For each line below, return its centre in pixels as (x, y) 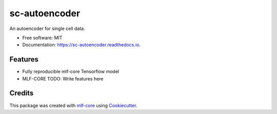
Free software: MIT (42, 38)
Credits (22, 93)
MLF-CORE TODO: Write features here (63, 78)
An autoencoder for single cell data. (47, 28)
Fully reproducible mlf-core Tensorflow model (71, 72)
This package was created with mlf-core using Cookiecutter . (73, 105)
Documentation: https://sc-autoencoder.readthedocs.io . (82, 45)
